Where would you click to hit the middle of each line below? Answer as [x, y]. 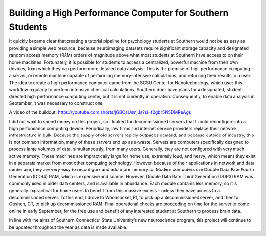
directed [18, 97]
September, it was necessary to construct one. [57, 103]
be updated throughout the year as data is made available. [68, 227]
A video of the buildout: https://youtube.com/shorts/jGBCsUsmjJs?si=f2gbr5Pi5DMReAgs [100, 112]
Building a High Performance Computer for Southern [119, 13]
